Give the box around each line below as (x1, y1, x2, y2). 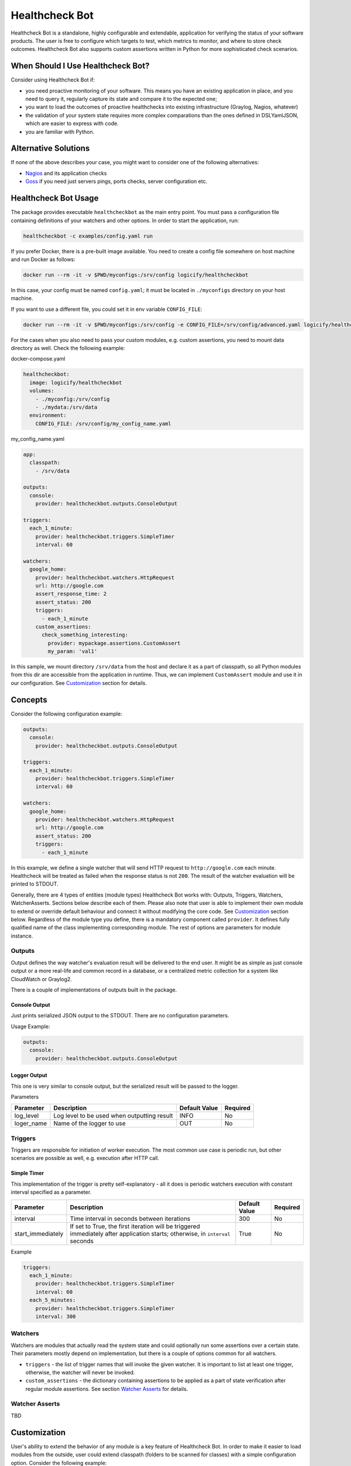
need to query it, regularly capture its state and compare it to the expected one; (25, 96, 218, 103)
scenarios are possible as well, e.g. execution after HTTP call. (11, 1155, 160, 1162)
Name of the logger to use (53, 1119, 126, 1128)
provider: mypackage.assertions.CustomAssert (47, 640, 181, 646)
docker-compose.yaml (11, 355, 66, 362)
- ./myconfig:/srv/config (35, 396, 110, 402)
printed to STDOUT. (11, 880, 58, 888)
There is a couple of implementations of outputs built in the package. (11, 986, 177, 993)
